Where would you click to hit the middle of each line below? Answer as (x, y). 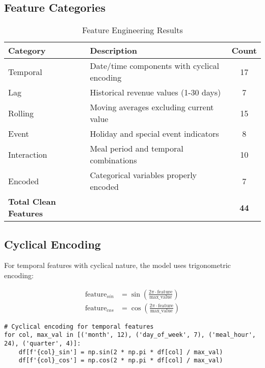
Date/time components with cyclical (155, 66)
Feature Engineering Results (132, 30)
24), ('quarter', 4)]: (43, 343)
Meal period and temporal (137, 149)
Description (114, 51)
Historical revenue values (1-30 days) (155, 92)
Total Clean (32, 202)
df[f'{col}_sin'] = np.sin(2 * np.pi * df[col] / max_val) (121, 352)
